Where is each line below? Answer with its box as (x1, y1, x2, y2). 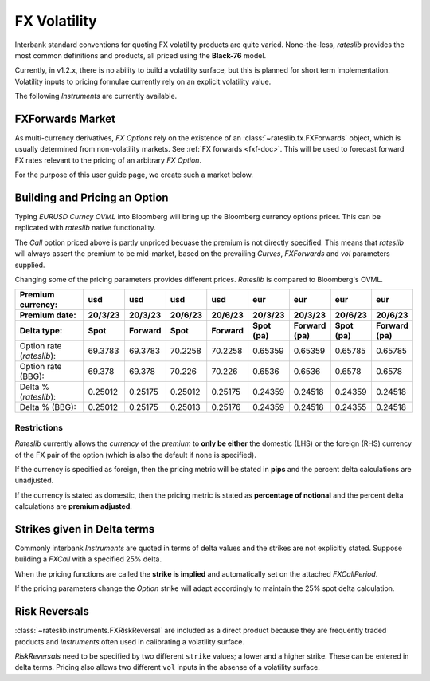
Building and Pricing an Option (14, 191, 169, 204)
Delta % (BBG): (19, 402, 76, 413)
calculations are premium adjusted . (14, 502, 133, 511)
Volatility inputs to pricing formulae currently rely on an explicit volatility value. (14, 77, 272, 86)
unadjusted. (14, 475, 54, 486)
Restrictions (14, 422, 64, 433)
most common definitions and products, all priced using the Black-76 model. (14, 50, 267, 60)
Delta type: (19, 325, 63, 337)
